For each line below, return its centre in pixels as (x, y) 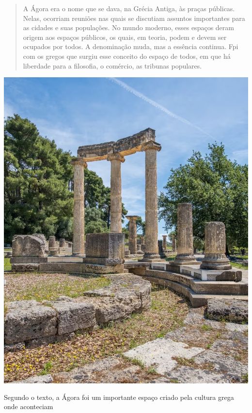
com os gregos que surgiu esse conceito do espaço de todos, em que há (127, 56)
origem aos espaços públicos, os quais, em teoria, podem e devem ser (125, 37)
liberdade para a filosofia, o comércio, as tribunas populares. (112, 65)
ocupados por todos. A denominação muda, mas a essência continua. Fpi (131, 46)
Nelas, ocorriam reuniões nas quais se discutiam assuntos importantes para (134, 18)
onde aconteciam (29, 406)
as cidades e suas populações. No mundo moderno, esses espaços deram (128, 27)
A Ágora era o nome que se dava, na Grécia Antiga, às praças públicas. (129, 8)
